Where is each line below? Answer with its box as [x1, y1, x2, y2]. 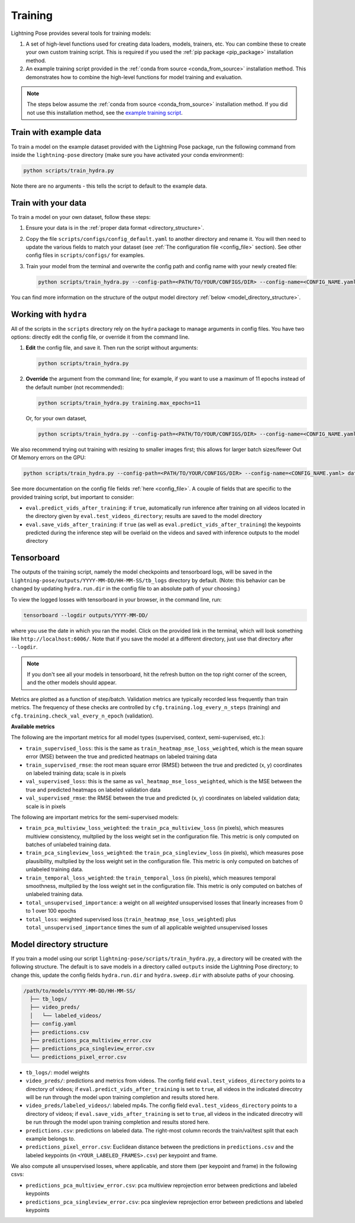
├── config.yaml [30, 1021, 77, 1027]
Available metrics [11, 723, 55, 730]
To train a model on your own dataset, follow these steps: [11, 213, 151, 220]
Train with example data [11, 127, 102, 137]
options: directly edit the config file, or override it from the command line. [11, 333, 190, 340]
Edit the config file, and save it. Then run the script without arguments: [25, 344, 198, 352]
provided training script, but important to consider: [11, 493, 134, 500]
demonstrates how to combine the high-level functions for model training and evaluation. [25, 73, 243, 81]
